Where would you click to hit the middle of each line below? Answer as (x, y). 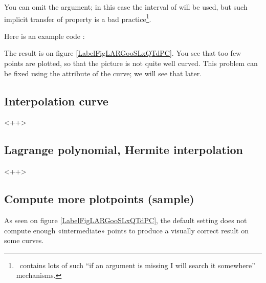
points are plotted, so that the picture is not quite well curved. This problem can (131, 63)
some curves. (24, 240)
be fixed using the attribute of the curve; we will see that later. (103, 73)
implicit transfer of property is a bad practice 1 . (78, 18)
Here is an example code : (45, 36)
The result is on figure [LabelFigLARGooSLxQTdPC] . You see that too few (123, 53)
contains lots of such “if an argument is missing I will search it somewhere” (137, 265)
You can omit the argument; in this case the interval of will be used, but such (126, 7)
